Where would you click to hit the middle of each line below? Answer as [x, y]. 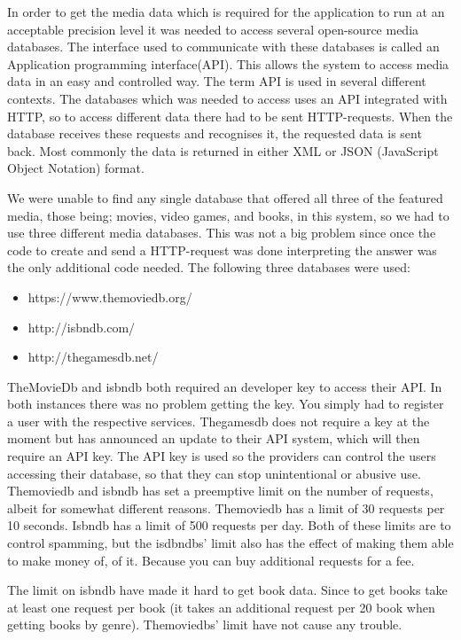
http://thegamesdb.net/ [93, 357]
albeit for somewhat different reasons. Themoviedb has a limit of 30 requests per [226, 507]
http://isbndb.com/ [82, 327]
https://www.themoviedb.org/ [110, 297]
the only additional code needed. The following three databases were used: [209, 267]
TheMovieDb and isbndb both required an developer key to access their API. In [225, 386]
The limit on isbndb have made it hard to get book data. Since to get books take [227, 590]
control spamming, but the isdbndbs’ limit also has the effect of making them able [230, 543]
